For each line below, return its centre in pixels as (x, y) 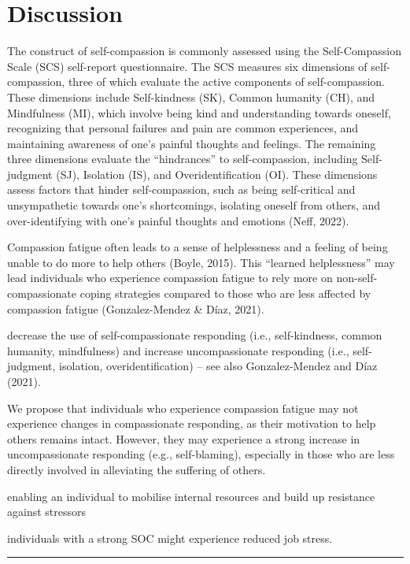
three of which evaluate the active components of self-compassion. (226, 82)
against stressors (47, 512)
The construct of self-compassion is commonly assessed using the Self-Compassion (205, 51)
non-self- (357, 278)
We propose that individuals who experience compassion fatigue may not (183, 408)
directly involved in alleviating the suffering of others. (137, 469)
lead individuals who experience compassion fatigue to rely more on (170, 278)
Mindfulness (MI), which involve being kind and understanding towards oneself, (199, 112)
